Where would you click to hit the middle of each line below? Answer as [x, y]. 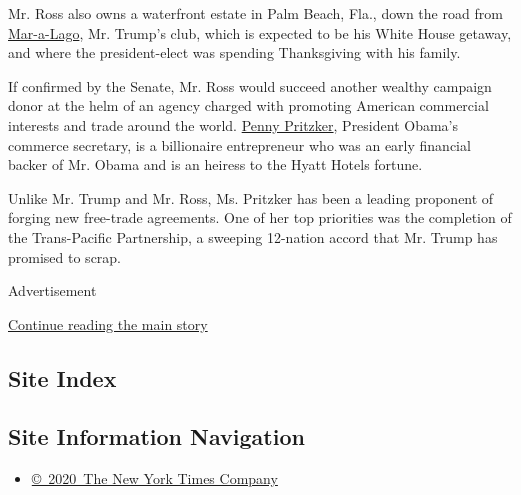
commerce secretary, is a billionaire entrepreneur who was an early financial [239, 144]
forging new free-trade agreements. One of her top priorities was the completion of [260, 217]
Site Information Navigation [156, 436]
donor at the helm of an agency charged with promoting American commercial [248, 105]
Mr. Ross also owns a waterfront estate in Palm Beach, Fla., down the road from [255, 13]
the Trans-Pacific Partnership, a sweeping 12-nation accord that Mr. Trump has [253, 236]
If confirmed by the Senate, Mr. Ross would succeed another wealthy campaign [250, 85]
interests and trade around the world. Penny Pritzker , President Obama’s [233, 124]
